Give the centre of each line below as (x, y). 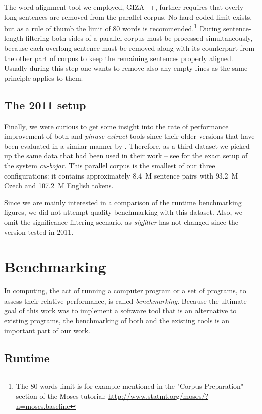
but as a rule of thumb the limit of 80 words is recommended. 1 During (113, 27)
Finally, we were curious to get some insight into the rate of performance (116, 126)
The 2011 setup (45, 105)
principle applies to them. (44, 77)
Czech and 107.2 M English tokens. (59, 185)
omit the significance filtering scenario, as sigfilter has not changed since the (121, 222)
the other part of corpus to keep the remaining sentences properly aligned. (119, 58)
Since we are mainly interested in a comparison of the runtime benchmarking (123, 202)
